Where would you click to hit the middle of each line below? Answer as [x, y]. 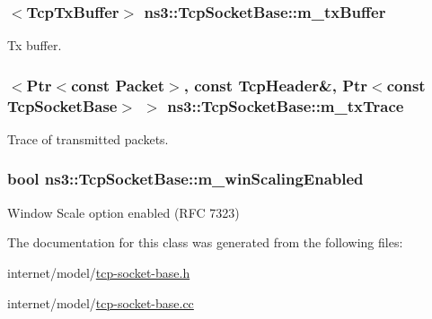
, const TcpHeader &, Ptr [276, 85]
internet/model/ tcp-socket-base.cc [101, 302]
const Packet [118, 85]
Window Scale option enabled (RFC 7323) [123, 212]
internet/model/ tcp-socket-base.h [99, 272]
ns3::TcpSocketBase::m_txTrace [286, 105]
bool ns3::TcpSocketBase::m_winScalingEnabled [185, 179]
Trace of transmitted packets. [88, 138]
